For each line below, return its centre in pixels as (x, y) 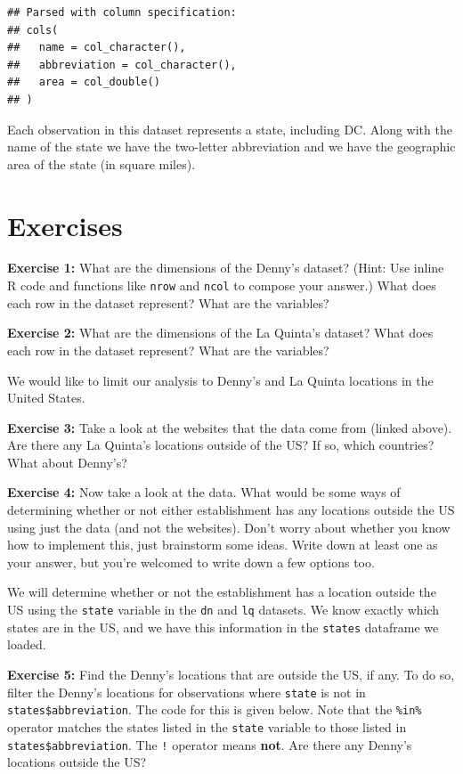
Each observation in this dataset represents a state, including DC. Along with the (230, 129)
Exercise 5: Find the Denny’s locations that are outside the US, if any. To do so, (231, 674)
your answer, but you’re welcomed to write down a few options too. (191, 562)
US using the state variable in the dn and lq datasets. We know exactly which (223, 610)
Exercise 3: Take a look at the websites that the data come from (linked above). (230, 427)
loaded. (27, 644)
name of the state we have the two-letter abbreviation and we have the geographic (231, 147)
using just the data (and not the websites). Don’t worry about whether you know (229, 527)
